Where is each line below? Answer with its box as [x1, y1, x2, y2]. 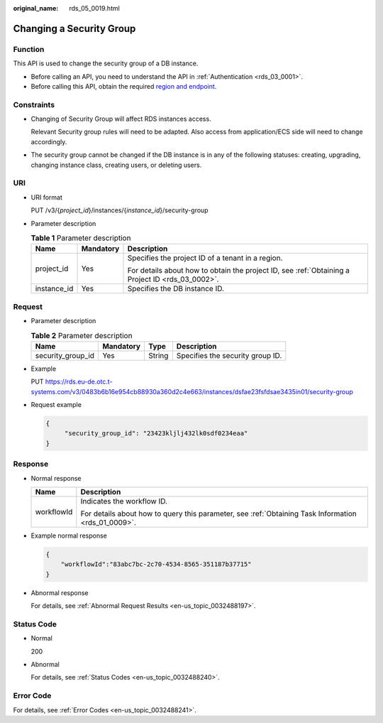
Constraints [13, 99, 55, 109]
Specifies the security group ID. [176, 350, 282, 360]
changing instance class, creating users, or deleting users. [30, 161, 202, 169]
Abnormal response [30, 588, 89, 597]
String [148, 350, 169, 360]
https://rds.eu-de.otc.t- [45, 377, 113, 386]
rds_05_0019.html [69, 4, 120, 12]
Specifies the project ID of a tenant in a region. [127, 253, 283, 263]
